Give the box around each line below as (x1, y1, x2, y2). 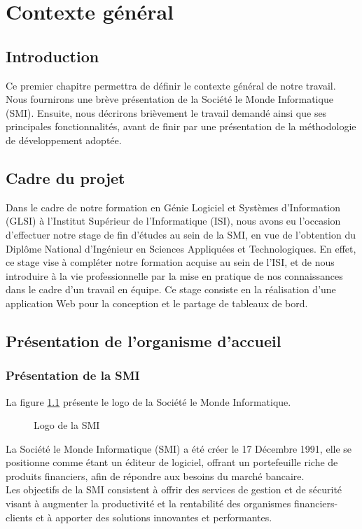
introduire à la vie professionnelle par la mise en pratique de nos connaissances (6, 268, 343, 283)
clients (6, 509, 33, 524)
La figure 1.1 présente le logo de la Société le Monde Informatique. (6, 394, 291, 409)
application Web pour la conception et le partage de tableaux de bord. (6, 295, 308, 310)
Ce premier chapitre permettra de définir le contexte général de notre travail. (6, 78, 336, 92)
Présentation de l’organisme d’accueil (6, 330, 281, 351)
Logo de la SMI (34, 418, 100, 432)
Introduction (6, 45, 99, 66)
